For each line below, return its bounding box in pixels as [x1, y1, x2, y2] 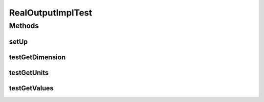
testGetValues [9, 84, 54, 92]
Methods [9, 21, 39, 30]
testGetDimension [9, 53, 66, 61]
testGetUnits [9, 68, 49, 77]
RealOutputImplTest [9, 7, 92, 18]
